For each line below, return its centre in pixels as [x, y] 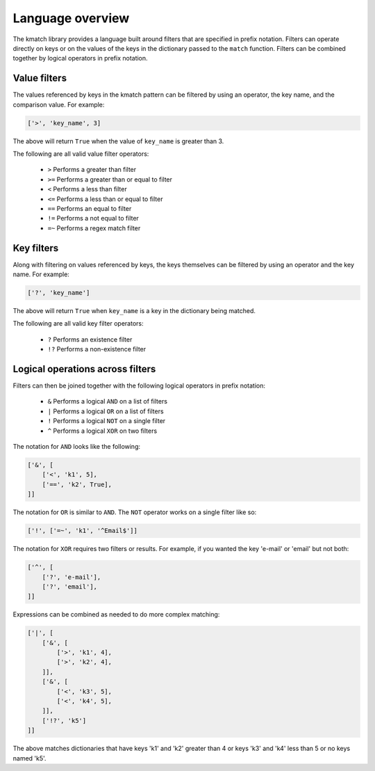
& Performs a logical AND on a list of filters [108, 402]
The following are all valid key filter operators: [78, 324]
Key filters [36, 248]
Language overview [71, 18]
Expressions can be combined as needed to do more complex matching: [116, 614]
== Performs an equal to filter [90, 208]
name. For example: [41, 274]
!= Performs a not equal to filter [93, 218]
